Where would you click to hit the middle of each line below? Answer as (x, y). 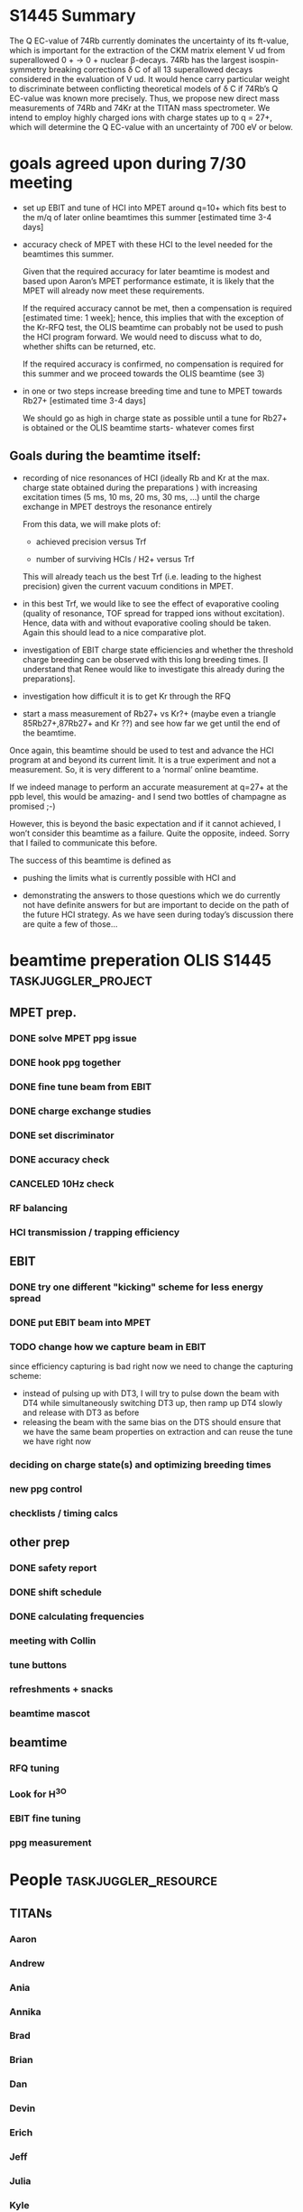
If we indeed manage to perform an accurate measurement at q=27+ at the (149, 787)
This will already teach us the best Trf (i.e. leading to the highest (142, 576)
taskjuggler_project (81, 979)
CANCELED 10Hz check (62, 1183)
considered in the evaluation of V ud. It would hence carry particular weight (150, 79)
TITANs (31, 1913)
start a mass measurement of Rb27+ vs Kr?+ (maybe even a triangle (149, 713)
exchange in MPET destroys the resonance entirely (117, 506)
